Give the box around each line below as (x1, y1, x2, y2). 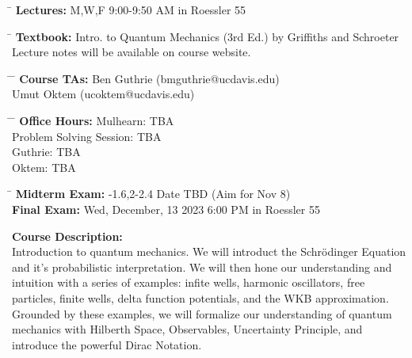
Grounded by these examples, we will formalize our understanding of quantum (12, 305, 392, 322)
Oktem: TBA (12, 158, 76, 175)
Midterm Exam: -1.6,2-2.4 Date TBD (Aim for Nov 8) (15, 185, 291, 202)
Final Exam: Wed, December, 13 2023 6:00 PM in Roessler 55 (12, 200, 320, 217)
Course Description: (12, 227, 123, 244)
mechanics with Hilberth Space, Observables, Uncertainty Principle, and (12, 321, 363, 337)
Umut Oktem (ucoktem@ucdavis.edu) (12, 86, 195, 102)
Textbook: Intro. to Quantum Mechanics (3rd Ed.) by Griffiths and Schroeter (15, 28, 399, 44)
